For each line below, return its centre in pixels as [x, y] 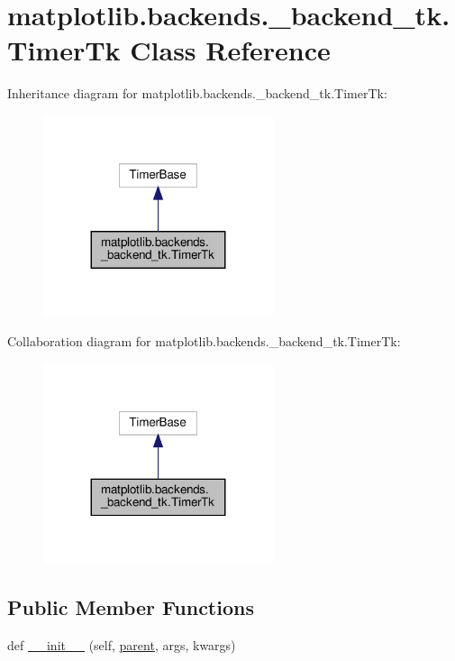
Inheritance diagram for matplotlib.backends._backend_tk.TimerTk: [197, 93]
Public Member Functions [131, 607]
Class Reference [230, 50]
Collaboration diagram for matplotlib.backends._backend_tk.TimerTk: [204, 341]
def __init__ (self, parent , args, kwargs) [122, 645]
